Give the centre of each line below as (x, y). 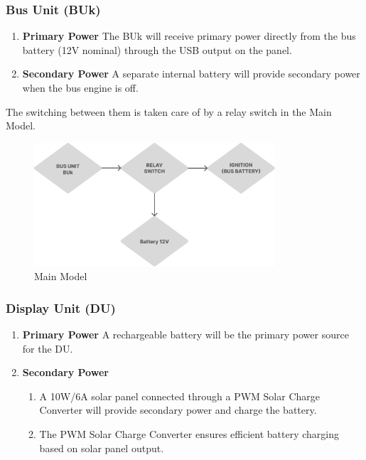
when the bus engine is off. (80, 87)
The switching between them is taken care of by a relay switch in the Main (169, 111)
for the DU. (48, 348)
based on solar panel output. (102, 448)
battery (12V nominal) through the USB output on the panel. (157, 49)
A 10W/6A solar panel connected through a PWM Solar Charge (179, 396)
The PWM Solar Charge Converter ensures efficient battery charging (189, 434)
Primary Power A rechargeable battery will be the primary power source (185, 335)
